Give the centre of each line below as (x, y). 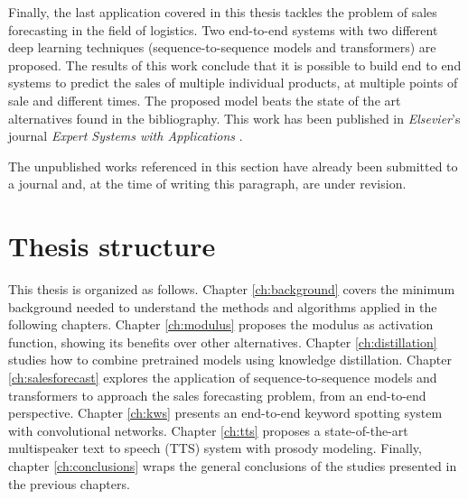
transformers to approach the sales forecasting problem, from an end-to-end (217, 395)
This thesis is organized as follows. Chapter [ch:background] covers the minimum (232, 289)
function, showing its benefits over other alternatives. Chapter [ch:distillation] (223, 342)
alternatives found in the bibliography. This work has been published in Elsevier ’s (234, 118)
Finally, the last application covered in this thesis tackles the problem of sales (223, 12)
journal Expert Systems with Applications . (126, 136)
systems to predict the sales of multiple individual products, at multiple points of (233, 83)
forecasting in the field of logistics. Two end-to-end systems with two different (223, 29)
